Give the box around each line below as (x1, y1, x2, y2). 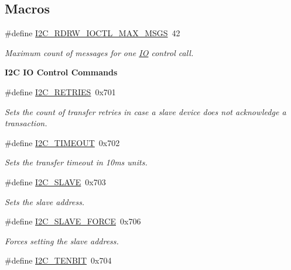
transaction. (5, 117, 47, 129)
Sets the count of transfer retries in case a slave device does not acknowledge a (5, 105, 286, 117)
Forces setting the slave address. (5, 234, 119, 247)
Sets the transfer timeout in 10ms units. (5, 156, 148, 168)
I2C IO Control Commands (5, 66, 118, 78)
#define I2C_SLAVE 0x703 (5, 175, 106, 188)
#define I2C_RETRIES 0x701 (5, 85, 116, 98)
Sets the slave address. (5, 195, 85, 207)
